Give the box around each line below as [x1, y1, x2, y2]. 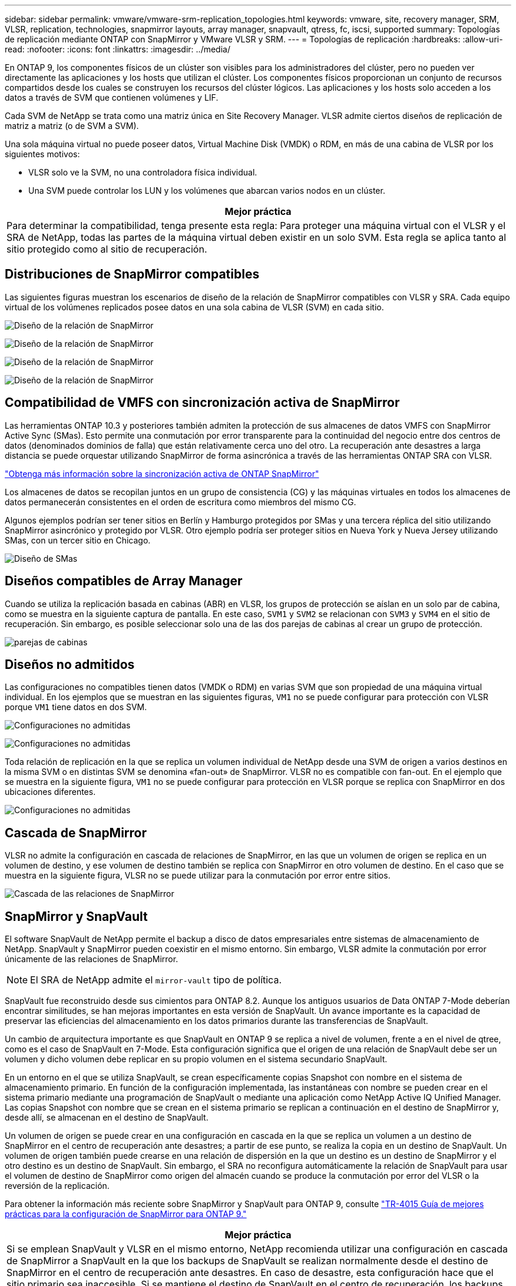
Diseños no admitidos [5, 657, 135, 672]
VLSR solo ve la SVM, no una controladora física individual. [28, 167, 257, 177]
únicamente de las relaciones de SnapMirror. [5, 954, 178, 964]
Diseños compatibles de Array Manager [5, 574, 243, 589]
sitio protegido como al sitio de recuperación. [6, 243, 207, 255]
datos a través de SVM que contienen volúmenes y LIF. [5, 92, 219, 102]
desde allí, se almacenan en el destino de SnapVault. [5, 1112, 209, 1123]
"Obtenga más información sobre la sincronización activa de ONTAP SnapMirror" [5, 468, 319, 479]
